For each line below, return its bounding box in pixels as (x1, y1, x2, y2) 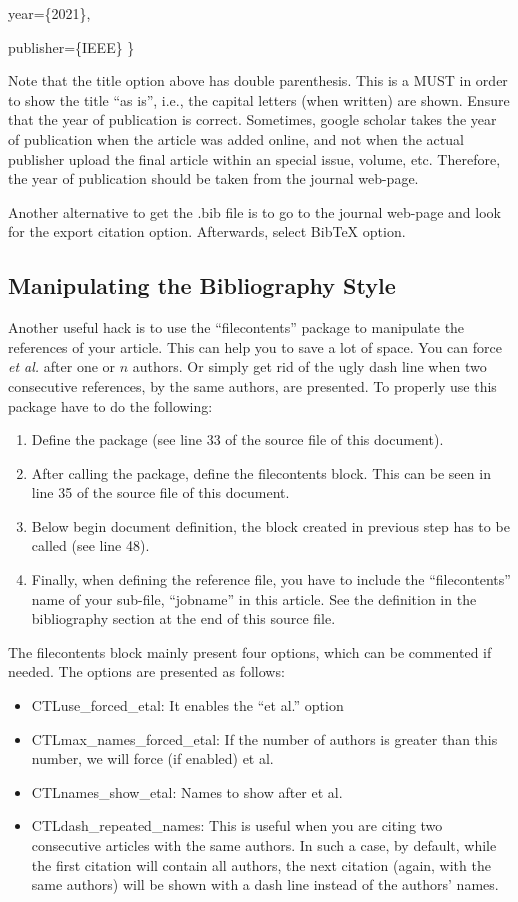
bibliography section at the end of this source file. (31, 608, 336, 629)
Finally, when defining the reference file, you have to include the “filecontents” (31, 569, 511, 590)
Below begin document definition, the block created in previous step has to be (31, 515, 510, 536)
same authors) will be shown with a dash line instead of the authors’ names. (31, 874, 499, 895)
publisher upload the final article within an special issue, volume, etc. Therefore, (8, 148, 501, 169)
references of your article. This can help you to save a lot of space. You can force (8, 336, 502, 357)
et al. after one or (8, 356, 116, 377)
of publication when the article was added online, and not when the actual (8, 128, 464, 149)
